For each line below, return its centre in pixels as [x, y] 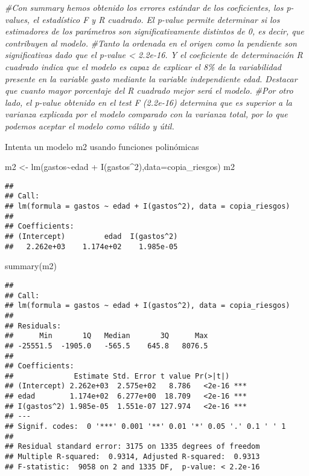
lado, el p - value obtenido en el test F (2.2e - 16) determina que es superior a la [148, 102]
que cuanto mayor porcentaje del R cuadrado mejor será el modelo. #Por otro [149, 90]
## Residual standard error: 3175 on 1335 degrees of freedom [132, 447]
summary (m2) [31, 266]
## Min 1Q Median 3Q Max [107, 336]
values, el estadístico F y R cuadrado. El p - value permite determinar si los [142, 19]
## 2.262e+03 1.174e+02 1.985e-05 [91, 246]
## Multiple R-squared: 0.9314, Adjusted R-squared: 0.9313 [132, 457]
